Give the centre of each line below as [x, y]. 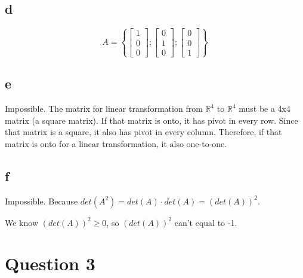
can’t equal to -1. [206, 222]
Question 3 [50, 263]
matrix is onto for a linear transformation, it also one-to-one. [116, 143]
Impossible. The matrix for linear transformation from [104, 108]
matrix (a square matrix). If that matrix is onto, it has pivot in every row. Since [151, 120]
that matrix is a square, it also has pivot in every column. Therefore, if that [143, 132]
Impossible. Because [41, 201]
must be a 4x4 [265, 108]
